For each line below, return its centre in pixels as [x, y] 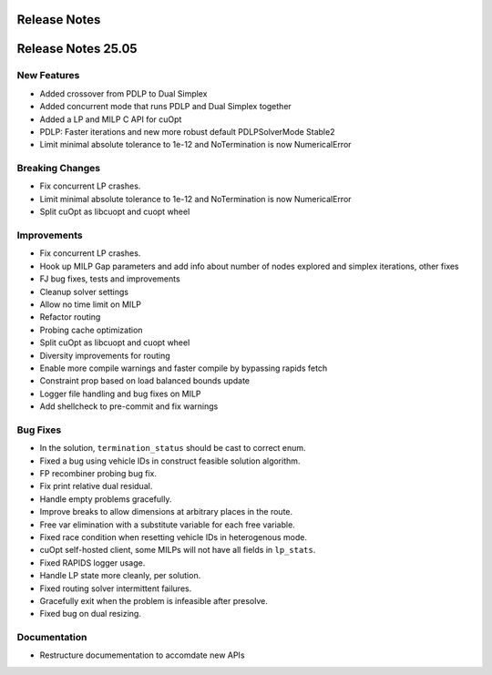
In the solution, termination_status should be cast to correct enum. [173, 448]
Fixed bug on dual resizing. [90, 614]
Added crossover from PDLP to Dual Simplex [123, 93]
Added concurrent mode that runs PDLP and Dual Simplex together [165, 107]
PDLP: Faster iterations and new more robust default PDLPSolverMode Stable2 [187, 131]
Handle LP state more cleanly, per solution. [120, 576]
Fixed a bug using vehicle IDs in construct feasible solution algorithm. [170, 461]
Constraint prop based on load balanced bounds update [145, 381]
